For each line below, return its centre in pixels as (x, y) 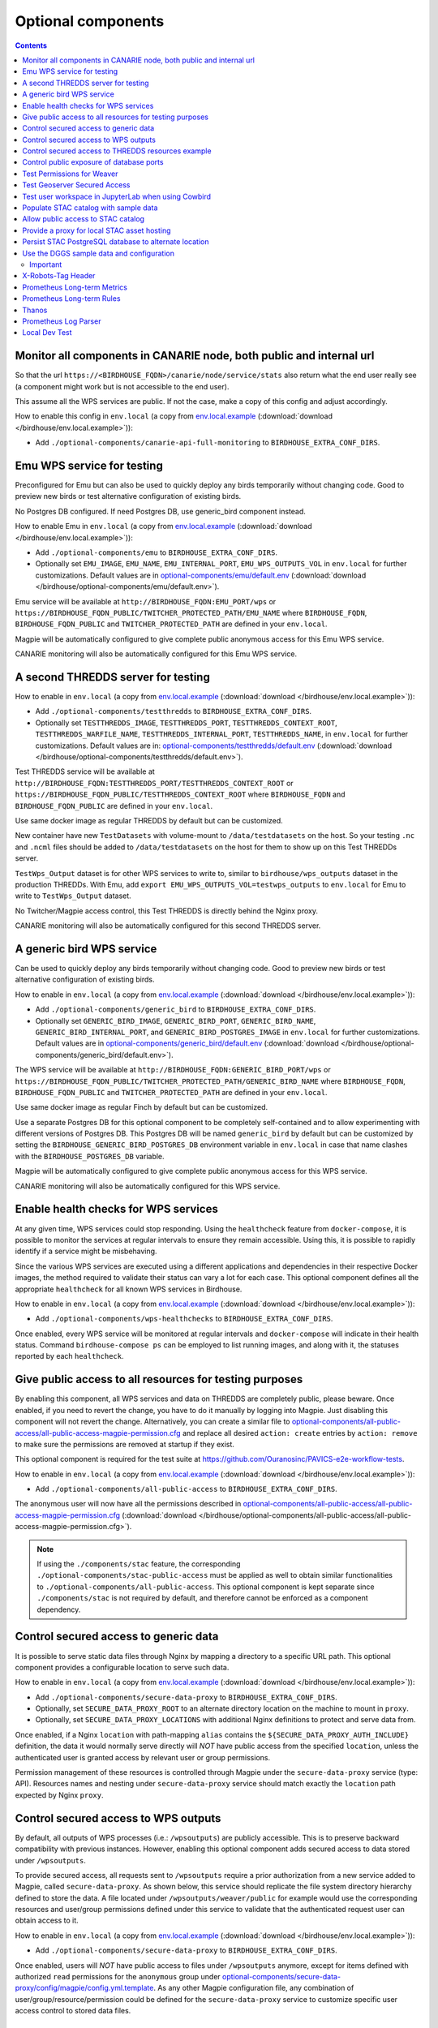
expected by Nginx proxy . (60, 1795)
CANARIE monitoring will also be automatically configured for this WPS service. (148, 1186)
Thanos (35, 310)
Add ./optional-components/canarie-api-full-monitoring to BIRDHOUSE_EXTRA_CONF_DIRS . (208, 443)
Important (46, 264)
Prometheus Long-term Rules (71, 299)
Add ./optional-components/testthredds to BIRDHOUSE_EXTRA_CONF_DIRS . (174, 711)
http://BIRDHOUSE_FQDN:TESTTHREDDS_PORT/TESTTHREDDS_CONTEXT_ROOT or (154, 783)
